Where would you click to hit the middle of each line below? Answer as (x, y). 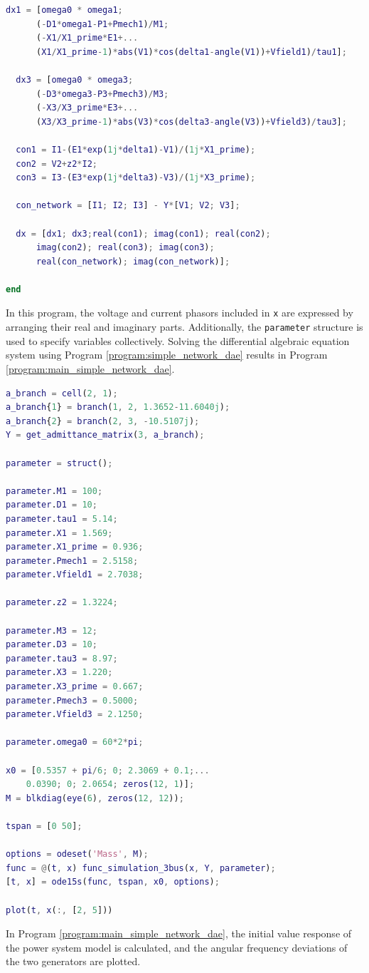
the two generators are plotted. (73, 961)
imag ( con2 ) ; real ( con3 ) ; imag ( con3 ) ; (125, 248)
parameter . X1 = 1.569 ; (59, 533)
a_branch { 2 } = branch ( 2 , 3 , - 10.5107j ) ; (103, 421)
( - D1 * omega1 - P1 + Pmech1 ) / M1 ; (102, 24)
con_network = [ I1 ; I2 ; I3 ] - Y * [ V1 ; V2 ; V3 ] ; (128, 206)
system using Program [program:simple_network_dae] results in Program (167, 355)
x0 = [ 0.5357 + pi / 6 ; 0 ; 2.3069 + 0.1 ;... (108, 770)
